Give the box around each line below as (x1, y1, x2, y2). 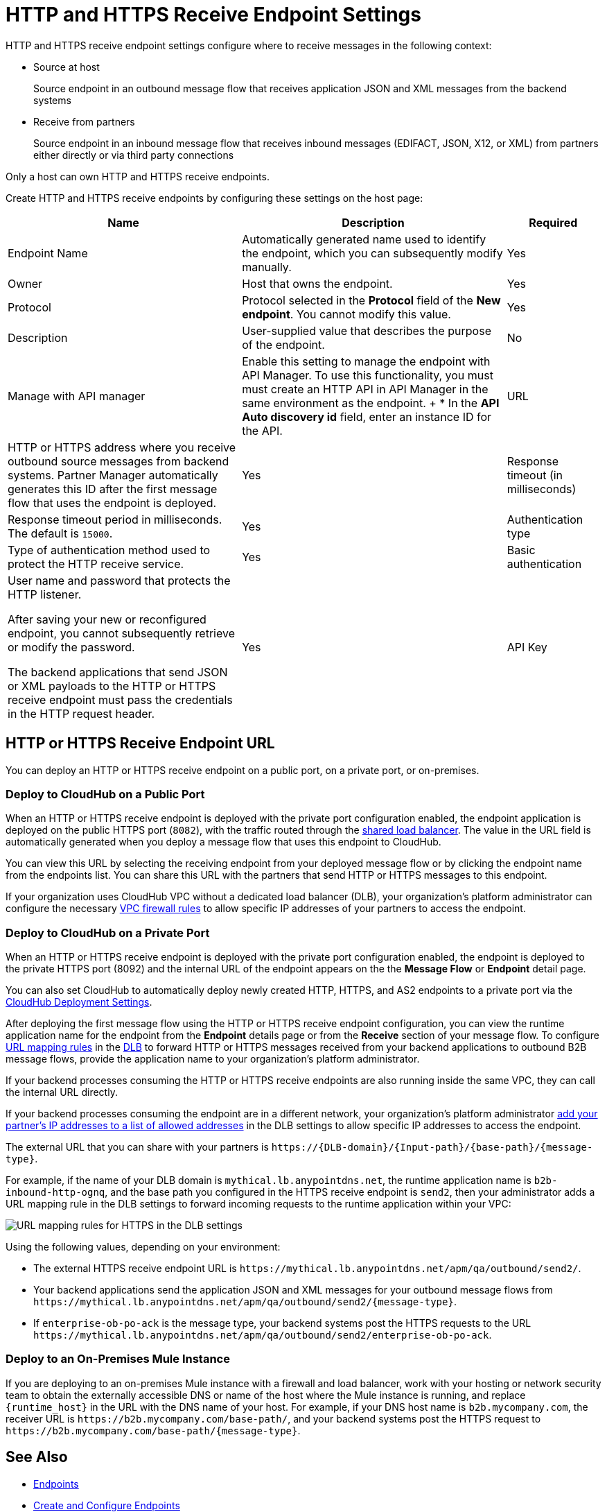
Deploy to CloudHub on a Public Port (6, 787, 205, 801)
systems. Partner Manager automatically (8, 467, 218, 482)
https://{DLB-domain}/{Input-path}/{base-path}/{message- (271, 1142, 593, 1153)
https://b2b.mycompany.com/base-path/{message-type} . (6, 1424, 301, 1436)
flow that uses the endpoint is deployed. (8, 495, 217, 510)
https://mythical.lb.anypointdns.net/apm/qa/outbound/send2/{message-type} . (33, 1296, 457, 1308)
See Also (6, 1448, 68, 1466)
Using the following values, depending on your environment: (6, 1241, 281, 1253)
